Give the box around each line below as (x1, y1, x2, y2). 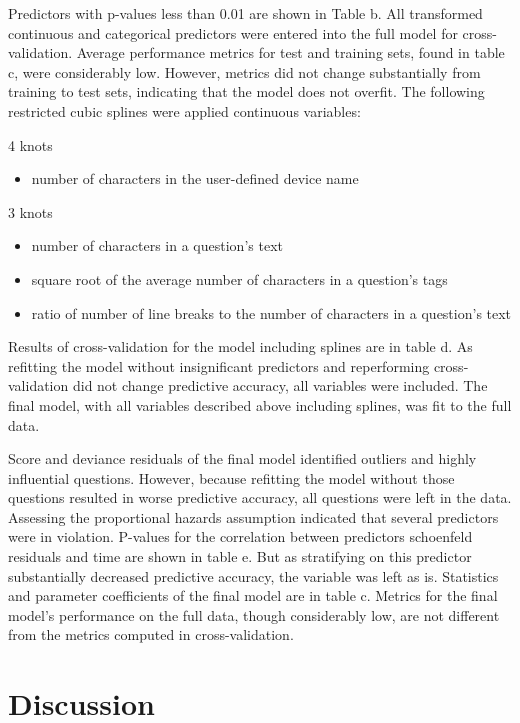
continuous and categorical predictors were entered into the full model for (8, 22, 458, 43)
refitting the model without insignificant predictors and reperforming (8, 355, 430, 376)
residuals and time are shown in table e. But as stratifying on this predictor (8, 546, 472, 567)
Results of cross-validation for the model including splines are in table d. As (8, 336, 473, 357)
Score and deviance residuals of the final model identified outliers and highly (8, 448, 477, 469)
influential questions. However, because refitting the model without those (8, 467, 455, 488)
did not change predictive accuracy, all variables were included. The (72, 375, 488, 396)
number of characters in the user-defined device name (31, 168, 359, 189)
